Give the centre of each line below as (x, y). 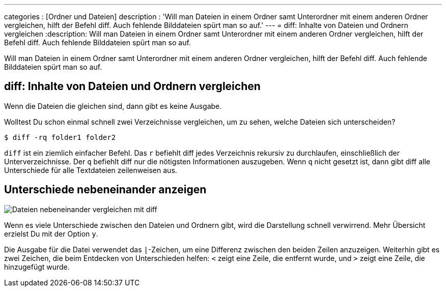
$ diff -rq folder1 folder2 (60, 137)
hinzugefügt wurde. (37, 267)
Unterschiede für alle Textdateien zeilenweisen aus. (91, 170)
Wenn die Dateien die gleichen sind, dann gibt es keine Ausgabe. (113, 106)
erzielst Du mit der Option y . (51, 234)
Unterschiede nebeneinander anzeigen (105, 190)
